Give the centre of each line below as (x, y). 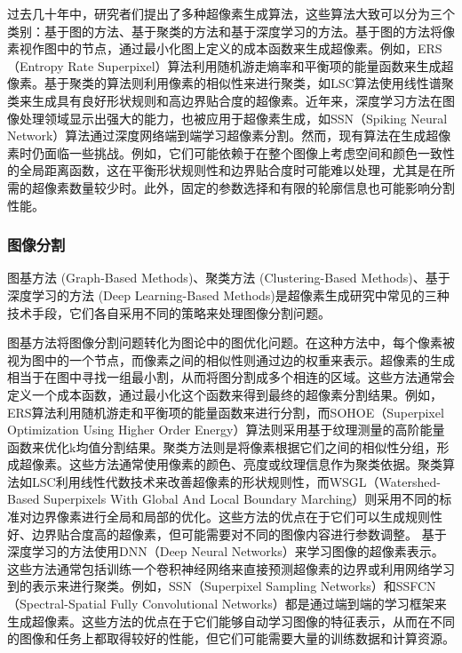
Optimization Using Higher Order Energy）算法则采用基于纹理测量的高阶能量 (226, 430)
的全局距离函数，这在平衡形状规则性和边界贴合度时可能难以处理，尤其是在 (225, 170)
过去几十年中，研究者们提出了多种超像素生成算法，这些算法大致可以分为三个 (231, 13)
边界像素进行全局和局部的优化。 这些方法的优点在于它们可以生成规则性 (237, 517)
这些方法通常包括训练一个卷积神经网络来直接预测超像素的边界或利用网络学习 (231, 568)
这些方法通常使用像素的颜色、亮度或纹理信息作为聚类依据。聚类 (255, 464)
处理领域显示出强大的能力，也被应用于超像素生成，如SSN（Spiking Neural (233, 118)
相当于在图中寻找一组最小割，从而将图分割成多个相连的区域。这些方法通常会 (231, 377)
